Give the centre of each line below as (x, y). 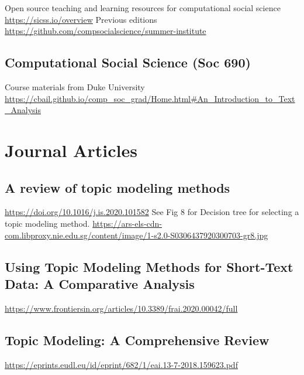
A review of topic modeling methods (118, 187)
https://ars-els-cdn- (127, 223)
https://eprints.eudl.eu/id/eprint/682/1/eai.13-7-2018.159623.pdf (121, 364)
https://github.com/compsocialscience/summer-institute (106, 31)
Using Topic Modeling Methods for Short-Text (149, 266)
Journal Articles (71, 150)
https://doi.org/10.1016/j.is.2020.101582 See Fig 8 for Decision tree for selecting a (152, 212)
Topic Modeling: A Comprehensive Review (137, 340)
